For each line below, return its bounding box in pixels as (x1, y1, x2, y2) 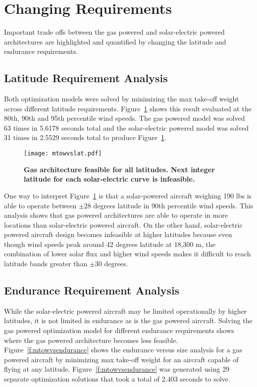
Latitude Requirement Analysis (4, 70, 168, 86)
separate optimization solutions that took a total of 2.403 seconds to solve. (4, 374, 230, 384)
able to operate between (4, 200, 77, 210)
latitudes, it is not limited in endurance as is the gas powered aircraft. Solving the (4, 315, 253, 326)
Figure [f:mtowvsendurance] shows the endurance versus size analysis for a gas (4, 344, 242, 355)
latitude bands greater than (4, 258, 88, 269)
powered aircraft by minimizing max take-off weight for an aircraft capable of (4, 354, 239, 364)
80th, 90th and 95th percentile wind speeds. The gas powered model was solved (4, 113, 245, 123)
